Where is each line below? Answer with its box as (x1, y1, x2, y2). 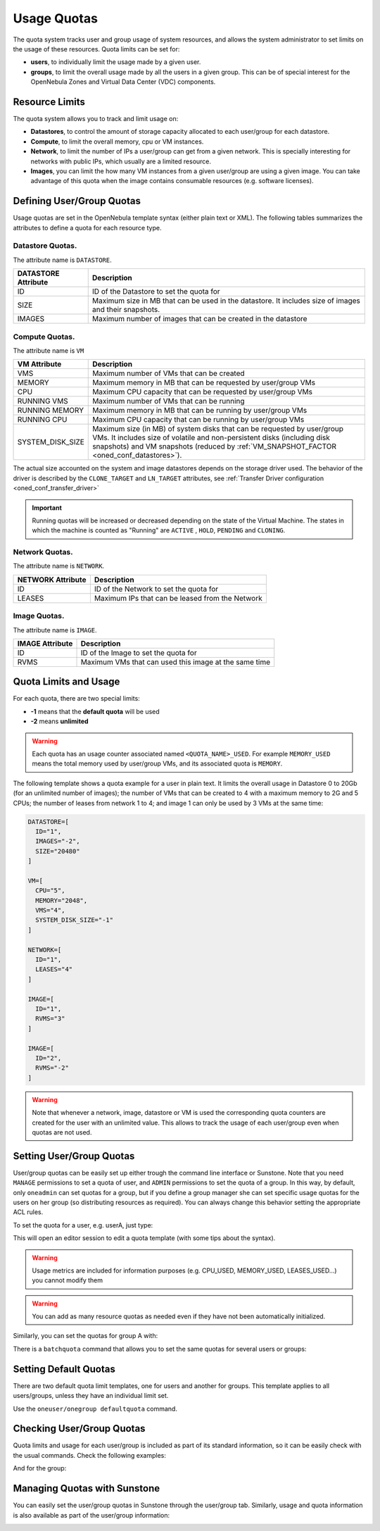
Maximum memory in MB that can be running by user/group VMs (92, 406, 308, 415)
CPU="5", (35, 887, 65, 894)
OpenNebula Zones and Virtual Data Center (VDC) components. (30, 77, 216, 86)
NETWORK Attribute (17, 575, 87, 585)
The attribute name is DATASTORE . (13, 256, 112, 264)
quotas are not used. (32, 1127, 92, 1137)
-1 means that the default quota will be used (30, 707, 160, 715)
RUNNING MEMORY (17, 406, 84, 415)
